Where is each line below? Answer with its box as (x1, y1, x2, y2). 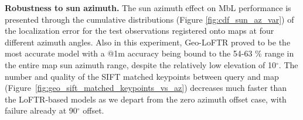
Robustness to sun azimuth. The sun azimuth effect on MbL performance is (5, 2, 291, 13)
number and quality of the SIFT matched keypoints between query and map (5, 70, 279, 82)
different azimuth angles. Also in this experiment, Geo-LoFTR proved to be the (5, 36, 291, 48)
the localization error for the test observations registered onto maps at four (5, 24, 274, 37)
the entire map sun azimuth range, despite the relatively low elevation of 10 (5, 58, 277, 70)
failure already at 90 (5, 104, 77, 117)
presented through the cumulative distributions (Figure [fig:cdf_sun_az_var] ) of (5, 13, 294, 25)
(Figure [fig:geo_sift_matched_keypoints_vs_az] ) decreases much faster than (5, 82, 287, 94)
